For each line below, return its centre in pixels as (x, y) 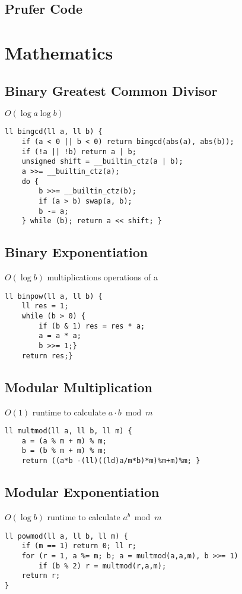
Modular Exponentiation (82, 492)
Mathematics (59, 52)
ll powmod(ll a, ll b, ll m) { (66, 536)
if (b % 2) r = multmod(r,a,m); (103, 566)
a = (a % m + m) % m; (64, 441)
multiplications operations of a (102, 277)
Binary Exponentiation (77, 252)
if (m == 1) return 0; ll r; (79, 546)
